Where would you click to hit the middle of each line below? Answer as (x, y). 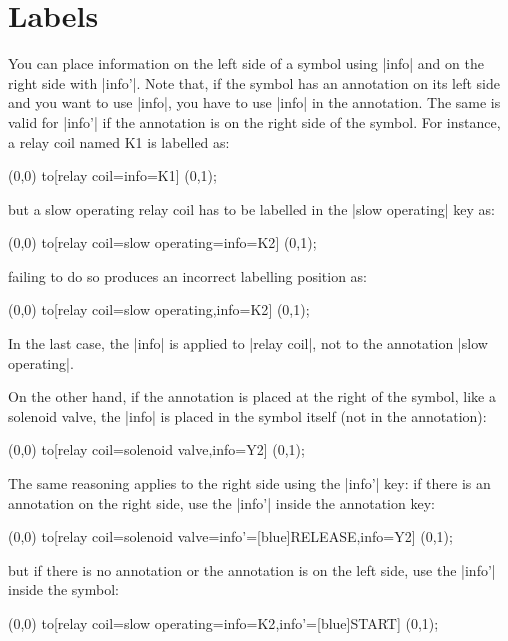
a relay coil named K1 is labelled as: (119, 141)
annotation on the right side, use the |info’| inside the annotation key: (221, 502)
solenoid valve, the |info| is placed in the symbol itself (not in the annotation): (247, 415)
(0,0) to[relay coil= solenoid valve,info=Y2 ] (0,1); (156, 449)
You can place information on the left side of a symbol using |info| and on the (246, 63)
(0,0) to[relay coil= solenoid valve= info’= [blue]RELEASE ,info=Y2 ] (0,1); (230, 536)
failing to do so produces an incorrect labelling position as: (188, 275)
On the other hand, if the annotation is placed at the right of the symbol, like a (252, 396)
